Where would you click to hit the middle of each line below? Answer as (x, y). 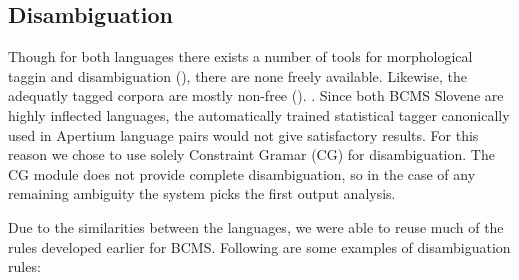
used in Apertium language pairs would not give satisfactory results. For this (243, 134)
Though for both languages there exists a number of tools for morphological (240, 56)
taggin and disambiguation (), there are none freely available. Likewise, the (237, 75)
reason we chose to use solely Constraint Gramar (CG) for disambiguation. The (251, 154)
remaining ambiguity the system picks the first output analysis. (202, 193)
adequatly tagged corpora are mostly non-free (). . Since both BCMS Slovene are (256, 95)
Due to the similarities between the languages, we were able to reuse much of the (256, 226)
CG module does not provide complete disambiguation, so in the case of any (242, 173)
